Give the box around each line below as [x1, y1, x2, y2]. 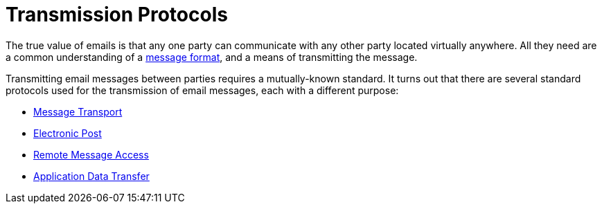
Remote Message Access [33, 148, 149, 161]
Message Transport [33, 105, 123, 118]
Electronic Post [33, 127, 102, 139]
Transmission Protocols [6, 3, 228, 26]
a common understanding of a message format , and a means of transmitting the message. [6, 51, 418, 63]
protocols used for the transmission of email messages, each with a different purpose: [6, 84, 399, 96]
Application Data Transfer [33, 170, 150, 182]
